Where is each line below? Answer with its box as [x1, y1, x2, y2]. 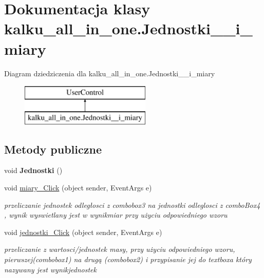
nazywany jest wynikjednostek [4, 264, 97, 274]
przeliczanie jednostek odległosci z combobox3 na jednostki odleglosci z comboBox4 [4, 199, 260, 210]
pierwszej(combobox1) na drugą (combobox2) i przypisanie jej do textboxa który [4, 254, 252, 265]
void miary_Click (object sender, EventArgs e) [4, 182, 152, 193]
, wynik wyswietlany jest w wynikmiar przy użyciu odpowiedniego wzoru [4, 209, 228, 220]
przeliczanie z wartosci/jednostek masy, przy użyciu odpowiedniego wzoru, [4, 244, 235, 254]
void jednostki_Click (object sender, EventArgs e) [4, 226, 162, 237]
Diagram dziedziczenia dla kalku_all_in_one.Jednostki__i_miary [4, 68, 215, 78]
